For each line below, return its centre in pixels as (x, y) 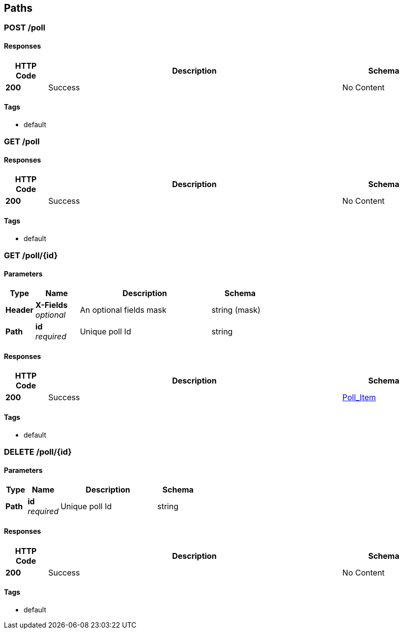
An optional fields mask (123, 310)
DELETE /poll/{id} (38, 452)
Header (20, 310)
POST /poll (25, 28)
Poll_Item (359, 398)
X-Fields (52, 305)
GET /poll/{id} (31, 256)
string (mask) (236, 310)
